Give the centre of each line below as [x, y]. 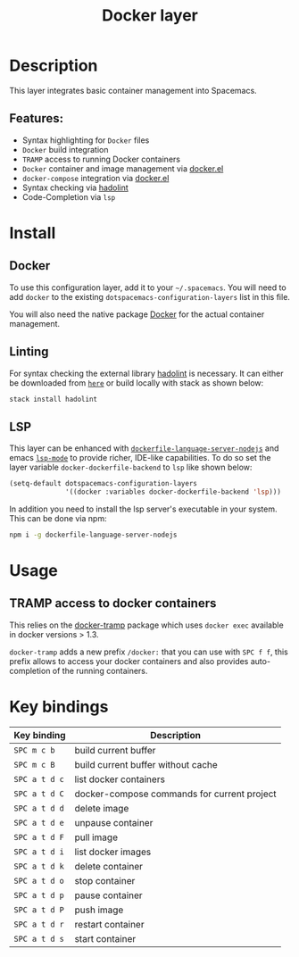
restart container [109, 924]
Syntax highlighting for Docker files [86, 140]
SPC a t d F [39, 837]
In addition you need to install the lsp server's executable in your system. [143, 509]
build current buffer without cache [146, 764]
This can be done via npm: [58, 518]
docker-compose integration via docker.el [96, 178]
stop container [105, 880]
